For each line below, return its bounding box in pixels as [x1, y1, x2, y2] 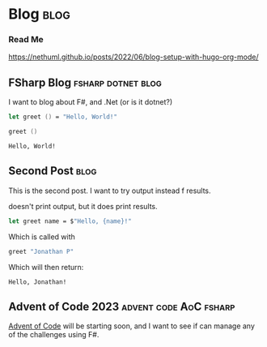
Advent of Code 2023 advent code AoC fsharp [8, 300, 235, 313]
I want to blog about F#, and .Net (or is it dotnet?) [8, 97, 173, 107]
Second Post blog [8, 164, 97, 178]
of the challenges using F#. [8, 330, 100, 340]
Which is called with [8, 232, 75, 242]
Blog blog [8, 5, 71, 24]
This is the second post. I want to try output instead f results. [8, 186, 212, 195]
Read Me [8, 34, 44, 45]
